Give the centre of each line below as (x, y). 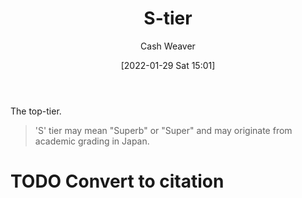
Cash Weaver (168, 46)
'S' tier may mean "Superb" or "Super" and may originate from (163, 130)
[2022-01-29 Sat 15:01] (168, 65)
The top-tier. (36, 111)
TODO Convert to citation (117, 181)
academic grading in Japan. (92, 141)
